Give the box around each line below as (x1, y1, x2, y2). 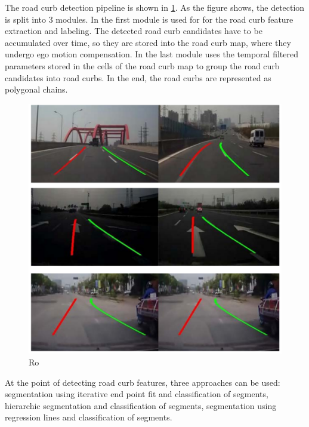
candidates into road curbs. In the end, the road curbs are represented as (5, 71, 271, 84)
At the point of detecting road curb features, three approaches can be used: (5, 376, 280, 388)
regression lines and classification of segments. (5, 411, 172, 423)
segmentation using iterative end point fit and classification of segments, (5, 388, 268, 400)
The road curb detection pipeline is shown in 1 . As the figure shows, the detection (5, 1, 305, 13)
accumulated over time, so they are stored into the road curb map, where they (5, 36, 291, 48)
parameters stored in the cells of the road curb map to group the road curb (5, 59, 280, 72)
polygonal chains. (5, 83, 68, 96)
